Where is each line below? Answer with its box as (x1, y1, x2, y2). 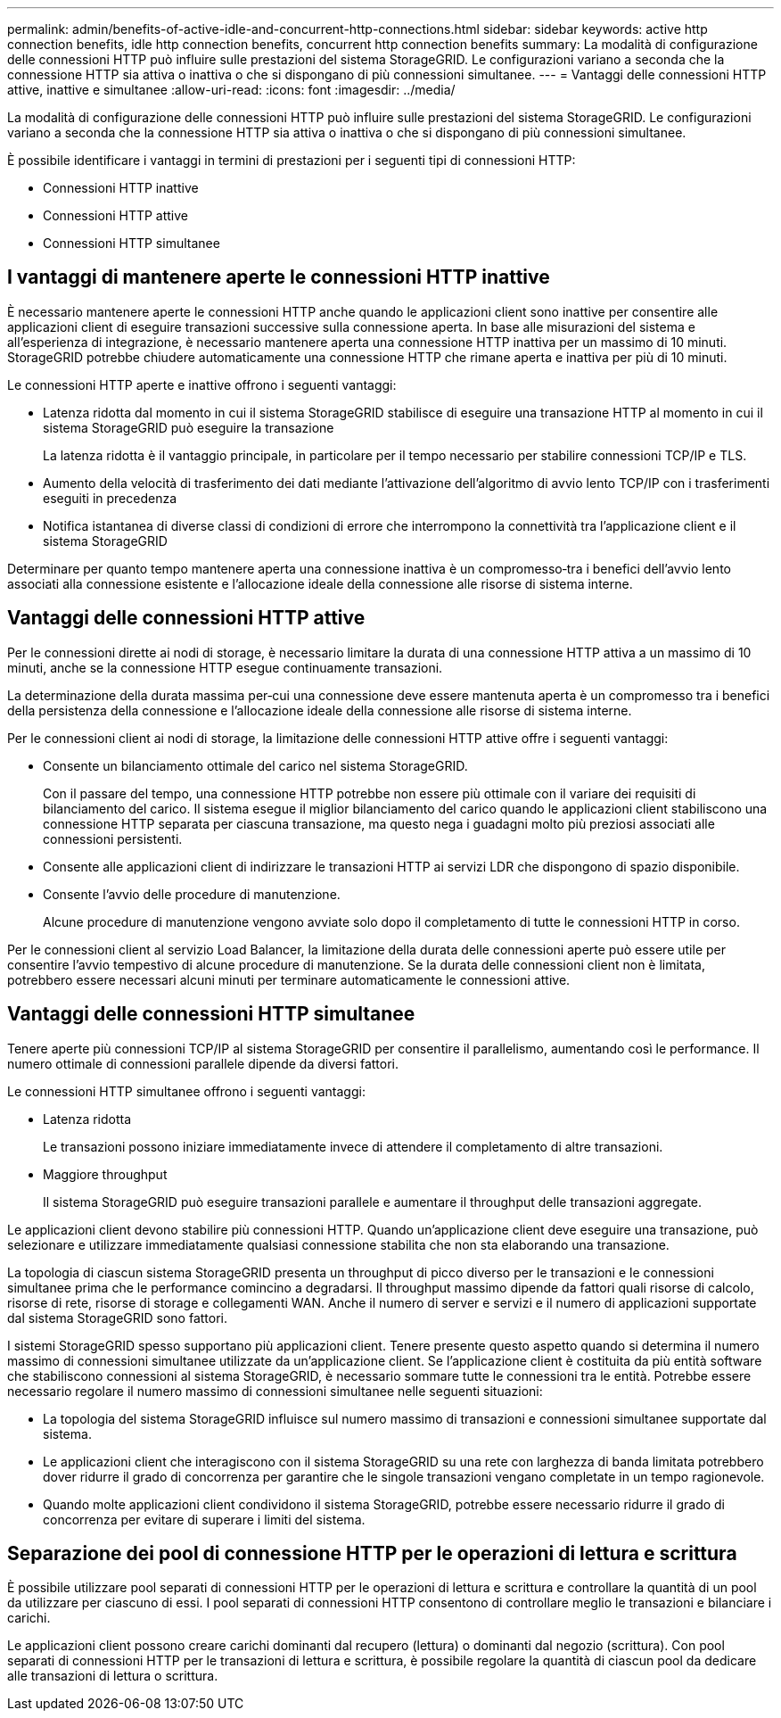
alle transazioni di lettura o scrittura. (7, 1668, 218, 1684)
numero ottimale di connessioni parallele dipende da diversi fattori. (7, 1055, 399, 1071)
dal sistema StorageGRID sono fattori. (7, 1309, 228, 1326)
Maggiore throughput (43, 1166, 168, 1182)
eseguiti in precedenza (43, 490, 177, 506)
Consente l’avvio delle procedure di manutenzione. (43, 886, 341, 902)
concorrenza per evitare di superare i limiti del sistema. (43, 1511, 366, 1527)
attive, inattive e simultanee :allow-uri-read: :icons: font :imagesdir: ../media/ (7, 82, 456, 97)
